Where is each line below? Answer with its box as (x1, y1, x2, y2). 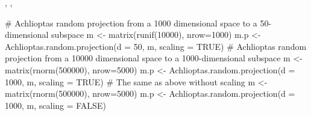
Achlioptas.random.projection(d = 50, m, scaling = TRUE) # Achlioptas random (5, 40, 307, 52)
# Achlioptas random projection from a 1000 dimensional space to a (5, 16, 257, 29)
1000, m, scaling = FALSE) (5, 99, 106, 111)
